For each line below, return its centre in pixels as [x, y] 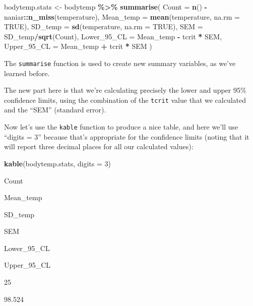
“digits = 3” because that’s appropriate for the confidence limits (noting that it [127, 136]
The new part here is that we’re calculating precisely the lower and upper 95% [125, 90]
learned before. [27, 73]
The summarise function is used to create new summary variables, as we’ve [120, 63]
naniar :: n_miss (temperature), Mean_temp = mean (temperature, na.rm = [122, 16]
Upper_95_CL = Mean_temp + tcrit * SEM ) [78, 46]
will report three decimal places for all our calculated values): [99, 146]
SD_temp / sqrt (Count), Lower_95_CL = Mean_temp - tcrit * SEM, [113, 36]
